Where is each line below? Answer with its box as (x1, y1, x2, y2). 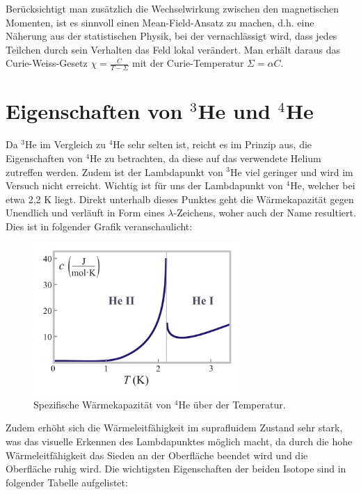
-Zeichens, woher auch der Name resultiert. (173, 205, 356, 220)
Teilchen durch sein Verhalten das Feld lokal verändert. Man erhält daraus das (6, 42, 341, 56)
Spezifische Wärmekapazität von (33, 397, 172, 411)
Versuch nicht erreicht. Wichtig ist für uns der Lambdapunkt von (6, 178, 283, 193)
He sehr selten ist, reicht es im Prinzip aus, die (113, 137, 312, 152)
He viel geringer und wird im (230, 164, 353, 179)
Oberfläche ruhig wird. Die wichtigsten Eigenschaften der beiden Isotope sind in (6, 461, 346, 476)
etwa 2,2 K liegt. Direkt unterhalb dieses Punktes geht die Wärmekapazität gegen (6, 191, 354, 206)
